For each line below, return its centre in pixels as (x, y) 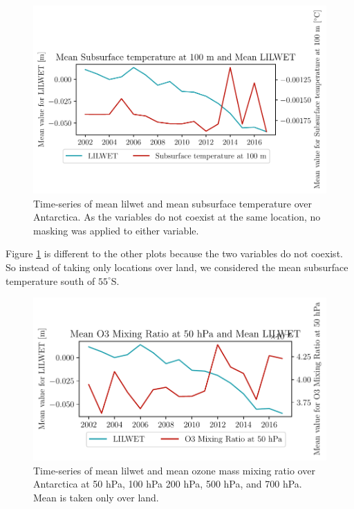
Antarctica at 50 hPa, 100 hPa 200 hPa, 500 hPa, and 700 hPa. (168, 484)
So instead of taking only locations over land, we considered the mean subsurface (177, 267)
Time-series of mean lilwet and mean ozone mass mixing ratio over (174, 470)
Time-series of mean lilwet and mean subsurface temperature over (173, 203)
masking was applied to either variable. (116, 230)
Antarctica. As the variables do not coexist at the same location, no (177, 217)
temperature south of (50, 280)
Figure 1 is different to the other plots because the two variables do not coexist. (174, 253)
